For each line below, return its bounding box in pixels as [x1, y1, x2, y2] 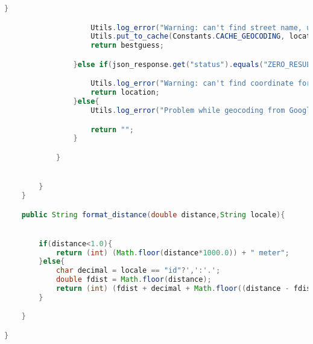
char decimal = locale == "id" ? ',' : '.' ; [55, 266, 221, 275]
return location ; [90, 88, 160, 97]
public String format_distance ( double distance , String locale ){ [21, 210, 285, 219]
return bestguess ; [90, 41, 164, 50]
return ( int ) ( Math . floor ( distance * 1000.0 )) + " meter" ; [55, 248, 289, 257]
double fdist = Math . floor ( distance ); [55, 275, 212, 284]
